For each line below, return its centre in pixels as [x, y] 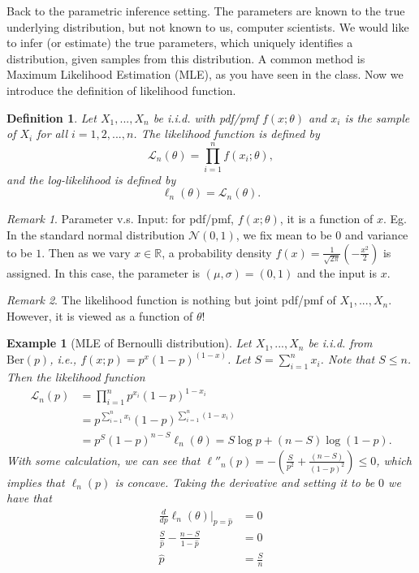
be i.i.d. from [340, 343]
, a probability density [217, 252]
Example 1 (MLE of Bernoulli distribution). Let [129, 343]
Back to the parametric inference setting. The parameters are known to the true [206, 11]
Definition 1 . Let [52, 117]
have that [29, 498]
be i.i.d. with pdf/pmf [205, 117]
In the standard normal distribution [96, 235]
